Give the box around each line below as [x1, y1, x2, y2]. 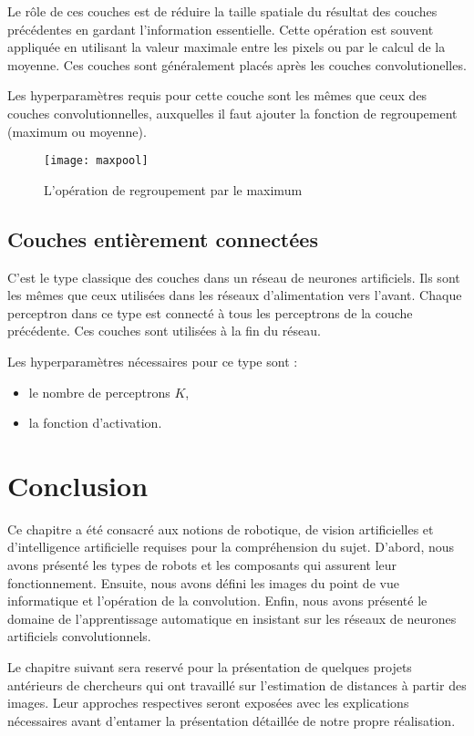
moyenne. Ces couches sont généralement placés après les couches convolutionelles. [7, 55, 467, 74]
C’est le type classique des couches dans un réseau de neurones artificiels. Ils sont [7, 267, 460, 286]
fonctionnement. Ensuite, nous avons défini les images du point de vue [7, 573, 399, 592]
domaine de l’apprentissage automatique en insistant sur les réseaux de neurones [7, 608, 457, 627]
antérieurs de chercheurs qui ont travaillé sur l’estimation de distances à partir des [7, 675, 467, 694]
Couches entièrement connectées [7, 224, 318, 253]
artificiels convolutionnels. [7, 627, 151, 646]
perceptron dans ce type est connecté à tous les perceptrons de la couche [7, 303, 413, 322]
